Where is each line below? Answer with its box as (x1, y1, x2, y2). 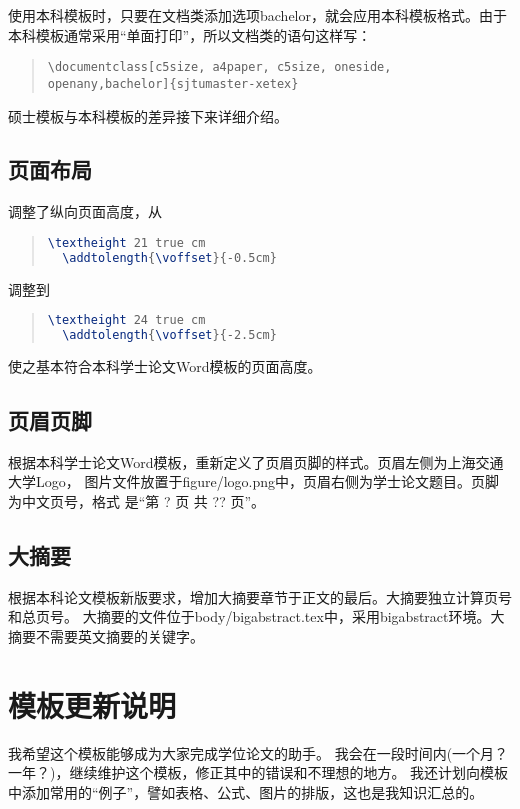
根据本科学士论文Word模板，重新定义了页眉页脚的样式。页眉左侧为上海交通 (8, 451, 504, 472)
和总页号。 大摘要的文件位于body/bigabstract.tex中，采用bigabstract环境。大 (8, 606, 505, 627)
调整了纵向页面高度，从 (8, 201, 162, 222)
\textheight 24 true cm (47, 313, 206, 328)
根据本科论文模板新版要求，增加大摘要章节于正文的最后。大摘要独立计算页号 (8, 586, 512, 607)
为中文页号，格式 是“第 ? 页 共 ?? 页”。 (8, 490, 266, 511)
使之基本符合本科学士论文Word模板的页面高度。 (8, 355, 322, 376)
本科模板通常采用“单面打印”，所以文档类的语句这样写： (8, 24, 372, 45)
